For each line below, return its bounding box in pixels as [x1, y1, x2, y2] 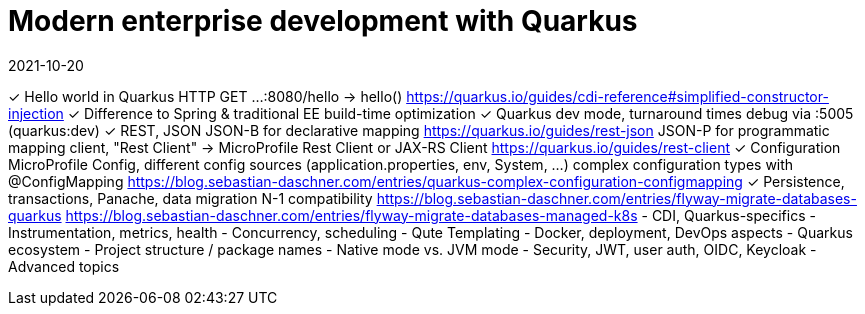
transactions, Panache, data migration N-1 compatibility [8, 189, 373, 207]
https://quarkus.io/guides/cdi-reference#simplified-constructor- [406, 87, 829, 105]
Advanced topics [8, 257, 120, 275]
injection [8, 104, 64, 122]
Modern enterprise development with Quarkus [8, 4, 638, 38]
